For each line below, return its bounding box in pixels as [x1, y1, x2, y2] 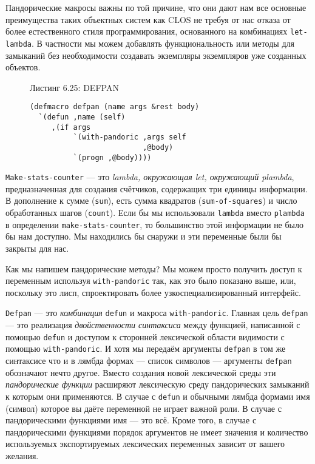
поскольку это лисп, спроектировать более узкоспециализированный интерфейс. [5, 286, 301, 298]
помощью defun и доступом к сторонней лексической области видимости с [5, 330, 285, 343]
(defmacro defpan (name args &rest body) [30, 103, 200, 112]
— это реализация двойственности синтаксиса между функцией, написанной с [5, 318, 300, 331]
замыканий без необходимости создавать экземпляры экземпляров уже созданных [5, 49, 307, 61]
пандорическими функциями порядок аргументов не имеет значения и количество [5, 425, 308, 438]
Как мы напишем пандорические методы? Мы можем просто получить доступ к [5, 262, 302, 275]
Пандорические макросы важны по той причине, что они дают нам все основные [5, 1, 307, 13]
